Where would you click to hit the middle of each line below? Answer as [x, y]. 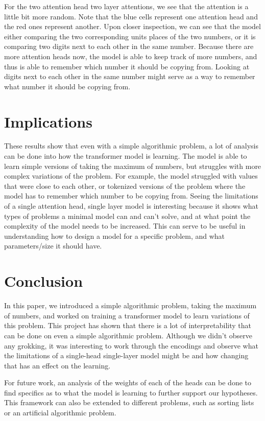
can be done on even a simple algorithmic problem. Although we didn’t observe [128, 335]
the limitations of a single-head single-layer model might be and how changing [126, 355]
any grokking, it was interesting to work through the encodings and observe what [131, 345]
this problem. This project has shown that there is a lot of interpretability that [128, 325]
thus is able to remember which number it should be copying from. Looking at [127, 66]
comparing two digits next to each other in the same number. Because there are [129, 46]
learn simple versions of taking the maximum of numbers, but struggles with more [133, 166]
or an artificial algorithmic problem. [60, 413]
